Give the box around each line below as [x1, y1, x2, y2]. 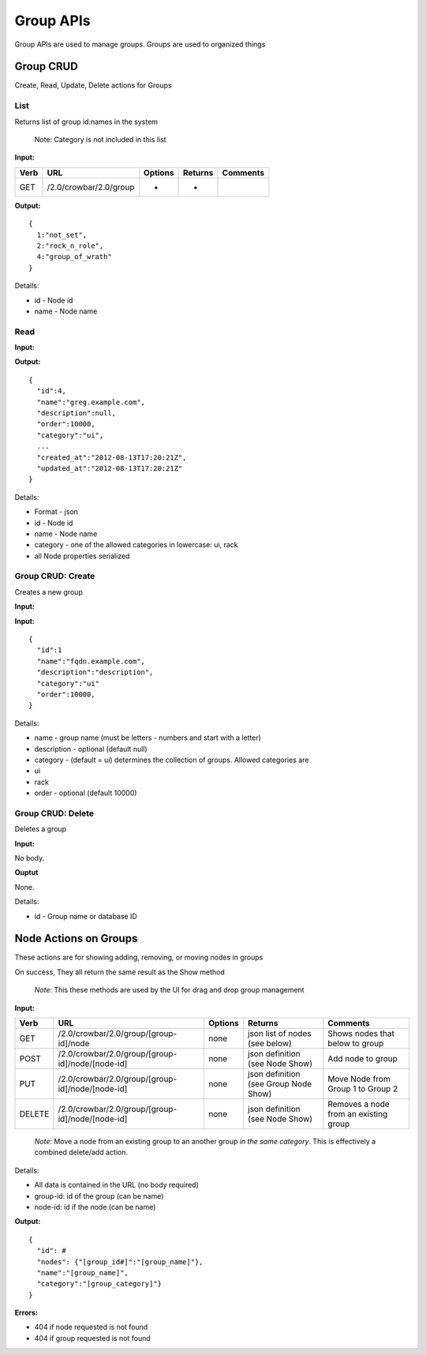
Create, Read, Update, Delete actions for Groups [14, 81, 173, 90]
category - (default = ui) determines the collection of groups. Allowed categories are [34, 755, 309, 764]
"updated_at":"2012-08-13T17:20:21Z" [36, 464, 183, 473]
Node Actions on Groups [14, 932, 138, 945]
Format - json [34, 507, 79, 516]
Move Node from [327, 1074, 390, 1085]
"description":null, [36, 408, 117, 418]
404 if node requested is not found [34, 1323, 148, 1332]
